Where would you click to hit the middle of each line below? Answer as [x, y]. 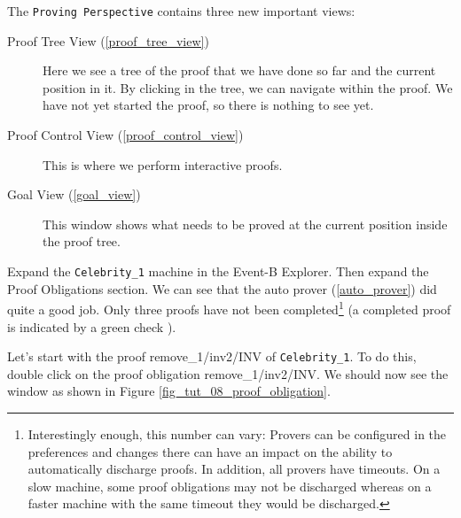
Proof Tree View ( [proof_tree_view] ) [108, 40]
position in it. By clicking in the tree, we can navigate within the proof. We [248, 87]
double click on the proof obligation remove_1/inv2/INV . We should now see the [228, 373]
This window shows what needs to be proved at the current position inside [245, 224]
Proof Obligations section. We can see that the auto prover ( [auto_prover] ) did [222, 288]
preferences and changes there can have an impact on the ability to [210, 451]
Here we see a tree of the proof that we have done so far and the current [239, 70]
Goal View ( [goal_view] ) [74, 194]
